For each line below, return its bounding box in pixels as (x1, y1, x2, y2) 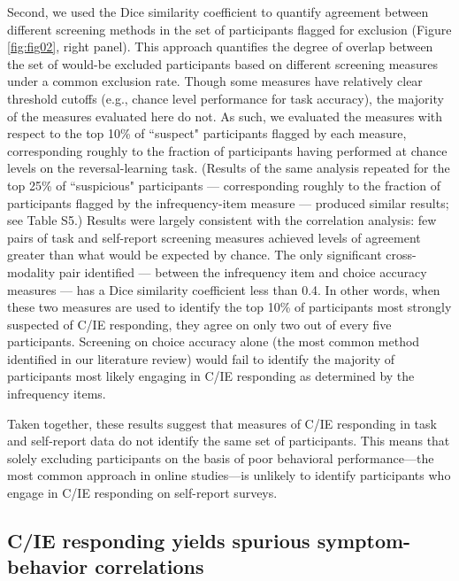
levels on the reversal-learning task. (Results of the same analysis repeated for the (7, 159, 450, 177)
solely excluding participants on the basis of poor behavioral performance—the (7, 448, 434, 467)
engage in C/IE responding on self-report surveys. (7, 484, 278, 502)
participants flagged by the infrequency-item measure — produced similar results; (7, 193, 449, 212)
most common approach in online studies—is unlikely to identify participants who (7, 466, 451, 484)
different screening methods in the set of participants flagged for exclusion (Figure (7, 19, 452, 38)
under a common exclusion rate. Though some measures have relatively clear (7, 72, 423, 90)
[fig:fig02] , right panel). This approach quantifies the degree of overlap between (7, 37, 433, 56)
